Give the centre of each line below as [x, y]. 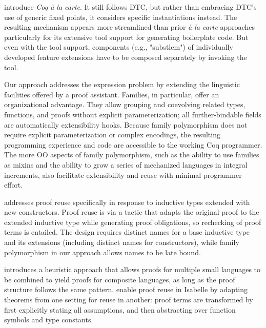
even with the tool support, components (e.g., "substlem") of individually [119, 47]
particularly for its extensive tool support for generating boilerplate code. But [126, 37]
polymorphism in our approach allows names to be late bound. [103, 252]
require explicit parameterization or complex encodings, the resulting [112, 135]
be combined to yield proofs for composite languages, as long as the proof [120, 279]
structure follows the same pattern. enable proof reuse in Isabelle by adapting [126, 289]
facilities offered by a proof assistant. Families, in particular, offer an [112, 94]
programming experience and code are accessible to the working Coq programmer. [133, 144]
